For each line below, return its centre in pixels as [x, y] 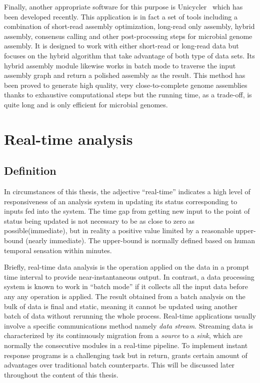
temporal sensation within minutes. [58, 250]
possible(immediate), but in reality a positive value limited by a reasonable [119, 230]
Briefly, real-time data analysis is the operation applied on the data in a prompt [127, 267]
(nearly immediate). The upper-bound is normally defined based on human [140, 240]
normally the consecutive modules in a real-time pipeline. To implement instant [126, 345]
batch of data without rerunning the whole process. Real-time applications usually [130, 316]
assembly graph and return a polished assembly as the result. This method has [125, 75]
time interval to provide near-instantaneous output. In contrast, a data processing [129, 276]
